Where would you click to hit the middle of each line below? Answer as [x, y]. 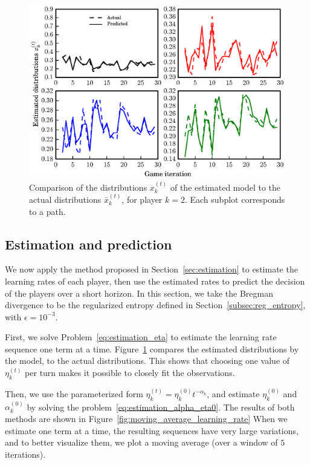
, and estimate [233, 393]
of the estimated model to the [225, 187]
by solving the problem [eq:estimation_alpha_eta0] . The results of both [161, 407]
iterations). [25, 454]
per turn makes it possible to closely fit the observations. [130, 373]
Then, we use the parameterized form [74, 393]
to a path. [47, 211]
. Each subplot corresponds [235, 199]
